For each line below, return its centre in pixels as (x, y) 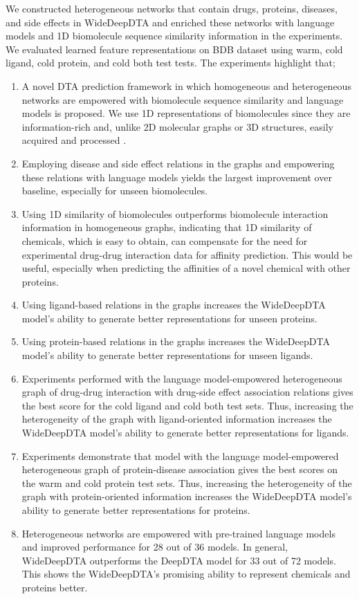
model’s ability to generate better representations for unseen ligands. (167, 355)
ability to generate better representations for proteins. (136, 510)
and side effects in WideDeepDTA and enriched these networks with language (170, 22)
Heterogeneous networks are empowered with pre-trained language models (178, 533)
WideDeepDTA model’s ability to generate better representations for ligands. (185, 433)
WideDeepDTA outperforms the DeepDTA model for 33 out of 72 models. (179, 560)
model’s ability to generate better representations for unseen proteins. (169, 318)
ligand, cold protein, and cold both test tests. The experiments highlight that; (171, 63)
